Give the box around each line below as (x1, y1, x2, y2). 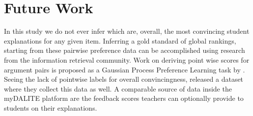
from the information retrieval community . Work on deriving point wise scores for (4, 54, 250, 65)
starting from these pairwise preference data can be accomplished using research (4, 45, 245, 55)
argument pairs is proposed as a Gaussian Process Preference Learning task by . (4, 64, 245, 74)
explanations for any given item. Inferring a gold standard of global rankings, (4, 35, 236, 46)
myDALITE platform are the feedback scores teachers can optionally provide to (4, 93, 244, 103)
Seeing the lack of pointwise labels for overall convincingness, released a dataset (4, 74, 244, 84)
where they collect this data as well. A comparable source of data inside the (4, 83, 232, 93)
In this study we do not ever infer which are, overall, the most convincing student (4, 26, 250, 36)
